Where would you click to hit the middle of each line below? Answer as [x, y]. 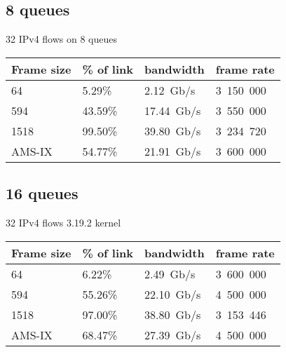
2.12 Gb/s [170, 90]
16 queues [42, 193]
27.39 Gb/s [173, 334]
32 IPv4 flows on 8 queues [61, 39]
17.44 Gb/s [173, 110]
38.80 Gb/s [173, 314]
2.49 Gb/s [170, 273]
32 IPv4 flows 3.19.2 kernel [63, 222]
